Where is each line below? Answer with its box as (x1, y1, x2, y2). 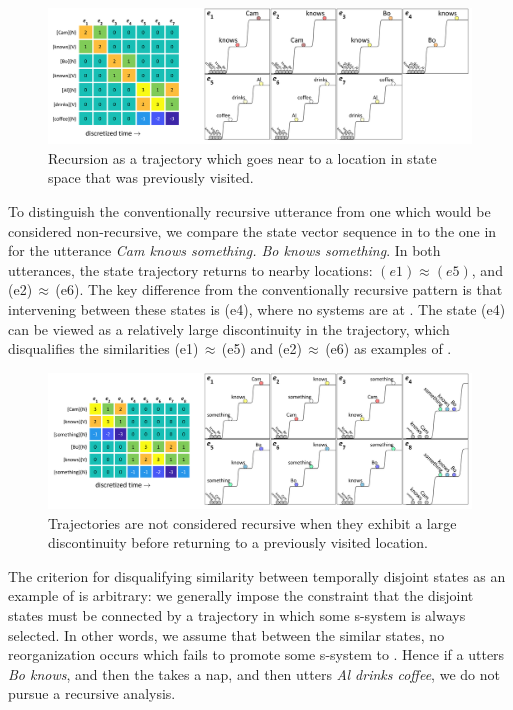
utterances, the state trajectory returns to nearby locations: (8, 259, 373, 280)
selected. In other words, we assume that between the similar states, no (8, 624, 445, 645)
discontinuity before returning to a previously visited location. (48, 532, 429, 553)
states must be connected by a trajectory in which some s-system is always (8, 604, 466, 625)
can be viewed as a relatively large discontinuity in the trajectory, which (8, 318, 450, 339)
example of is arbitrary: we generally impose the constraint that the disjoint (8, 585, 474, 606)
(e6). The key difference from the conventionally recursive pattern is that (55, 279, 503, 300)
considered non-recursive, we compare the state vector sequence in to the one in (8, 220, 497, 241)
